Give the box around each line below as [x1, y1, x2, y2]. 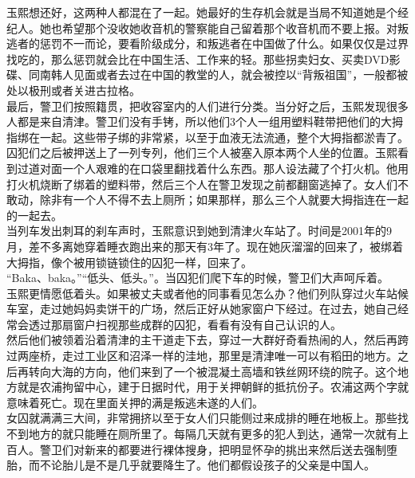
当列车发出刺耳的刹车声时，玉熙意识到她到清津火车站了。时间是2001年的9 [6, 222, 392, 239]
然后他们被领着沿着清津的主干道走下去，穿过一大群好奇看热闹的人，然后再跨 [6, 331, 409, 348]
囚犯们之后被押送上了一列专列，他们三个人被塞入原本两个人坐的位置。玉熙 [6, 144, 397, 161]
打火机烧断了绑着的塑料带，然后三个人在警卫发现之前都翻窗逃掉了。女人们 [6, 175, 397, 192]
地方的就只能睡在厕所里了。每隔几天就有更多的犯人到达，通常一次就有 [28, 425, 397, 442]
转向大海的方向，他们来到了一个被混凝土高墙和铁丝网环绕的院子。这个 [28, 362, 397, 379]
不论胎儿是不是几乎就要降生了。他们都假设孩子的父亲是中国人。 [39, 456, 375, 473]
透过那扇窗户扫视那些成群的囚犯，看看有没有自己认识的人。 [28, 315, 342, 332]
